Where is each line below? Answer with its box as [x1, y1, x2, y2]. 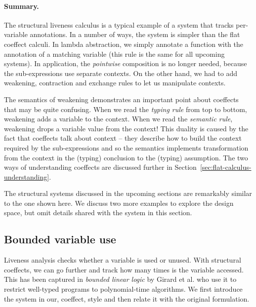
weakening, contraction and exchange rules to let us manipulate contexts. [4, 77, 226, 88]
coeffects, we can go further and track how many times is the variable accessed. [4, 264, 244, 274]
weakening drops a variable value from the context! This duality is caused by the [4, 123, 249, 133]
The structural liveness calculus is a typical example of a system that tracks [4, 19, 234, 30]
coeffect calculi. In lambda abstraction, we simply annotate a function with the [4, 38, 243, 49]
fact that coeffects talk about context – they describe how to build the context [4, 133, 242, 143]
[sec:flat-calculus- [200, 162, 252, 172]
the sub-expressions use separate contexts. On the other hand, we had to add [4, 68, 237, 78]
